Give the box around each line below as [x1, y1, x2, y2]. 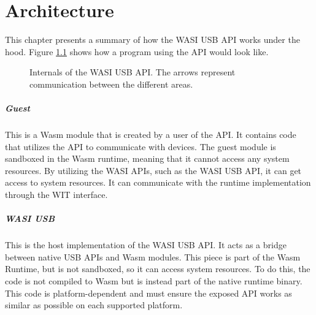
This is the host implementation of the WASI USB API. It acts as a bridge [5, 238, 287, 251]
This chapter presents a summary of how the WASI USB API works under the [5, 33, 300, 46]
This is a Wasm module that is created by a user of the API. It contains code [5, 128, 296, 141]
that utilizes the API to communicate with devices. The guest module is [5, 140, 276, 153]
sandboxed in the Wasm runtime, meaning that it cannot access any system [5, 152, 290, 165]
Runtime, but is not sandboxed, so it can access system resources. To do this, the [5, 262, 310, 275]
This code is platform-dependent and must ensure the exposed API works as [5, 286, 292, 299]
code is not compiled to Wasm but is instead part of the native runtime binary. [5, 274, 303, 287]
